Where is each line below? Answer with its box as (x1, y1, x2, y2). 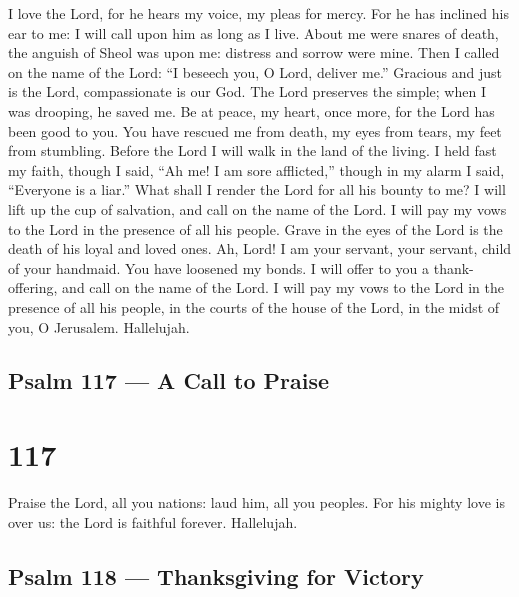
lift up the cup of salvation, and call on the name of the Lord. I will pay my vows (8, 198, 507, 219)
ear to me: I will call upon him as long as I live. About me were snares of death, (8, 22, 499, 43)
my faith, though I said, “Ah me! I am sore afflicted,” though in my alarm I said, (8, 159, 505, 180)
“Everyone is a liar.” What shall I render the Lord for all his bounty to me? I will (8, 179, 506, 200)
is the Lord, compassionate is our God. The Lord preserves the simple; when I (8, 81, 486, 102)
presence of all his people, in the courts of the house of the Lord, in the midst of (8, 296, 500, 317)
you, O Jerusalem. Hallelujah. (8, 316, 190, 337)
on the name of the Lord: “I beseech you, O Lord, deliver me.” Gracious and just (8, 61, 502, 82)
